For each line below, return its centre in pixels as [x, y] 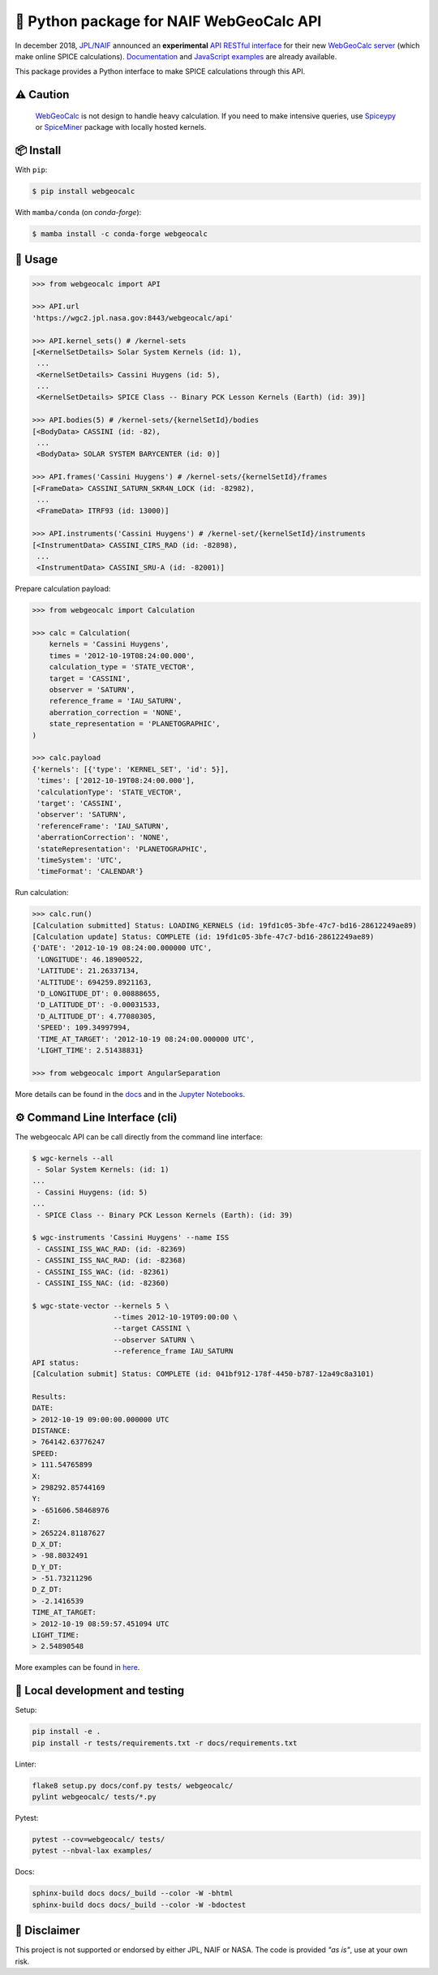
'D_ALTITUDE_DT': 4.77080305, [97, 1016]
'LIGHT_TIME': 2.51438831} [90, 1050]
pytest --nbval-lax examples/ [92, 1851]
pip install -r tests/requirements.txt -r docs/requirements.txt [165, 1743]
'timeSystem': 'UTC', [79, 860]
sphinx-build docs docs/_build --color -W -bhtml [133, 1893]
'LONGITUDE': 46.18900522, [90, 959]
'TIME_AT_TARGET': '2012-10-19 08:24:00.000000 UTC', [146, 1039]
